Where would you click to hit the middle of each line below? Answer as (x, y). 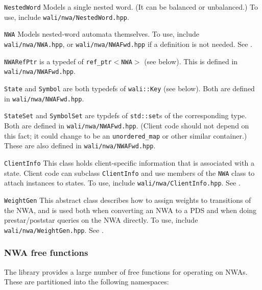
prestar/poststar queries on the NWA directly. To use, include (101, 220)
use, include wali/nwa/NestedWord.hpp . (67, 17)
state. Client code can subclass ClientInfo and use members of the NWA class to (129, 173)
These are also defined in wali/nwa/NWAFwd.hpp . (80, 146)
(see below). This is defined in (191, 61)
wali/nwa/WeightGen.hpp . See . (54, 230)
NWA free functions (46, 253)
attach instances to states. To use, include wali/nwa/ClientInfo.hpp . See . (122, 183)
